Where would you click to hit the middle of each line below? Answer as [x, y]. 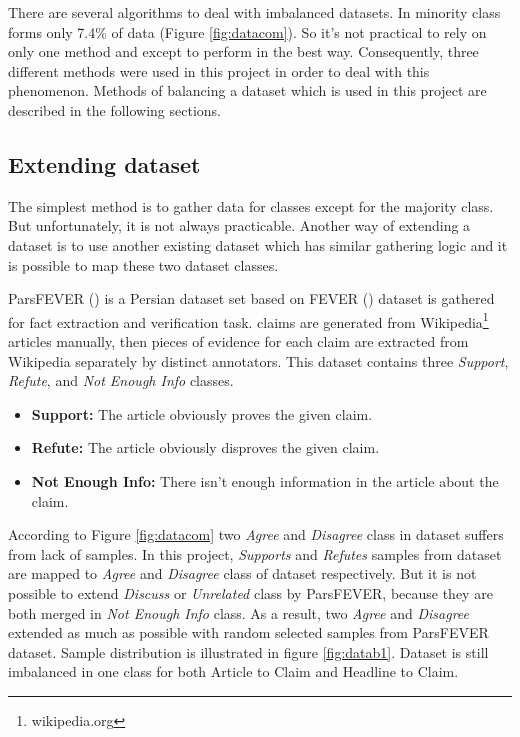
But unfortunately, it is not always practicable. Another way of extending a [239, 225]
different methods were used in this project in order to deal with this [219, 70]
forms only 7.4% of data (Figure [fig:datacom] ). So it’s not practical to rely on [247, 31]
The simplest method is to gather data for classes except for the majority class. [251, 205]
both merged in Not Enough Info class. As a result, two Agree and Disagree [239, 612]
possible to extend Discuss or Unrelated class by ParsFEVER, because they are [250, 592]
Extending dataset [104, 163]
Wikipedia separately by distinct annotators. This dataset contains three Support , [258, 360]
